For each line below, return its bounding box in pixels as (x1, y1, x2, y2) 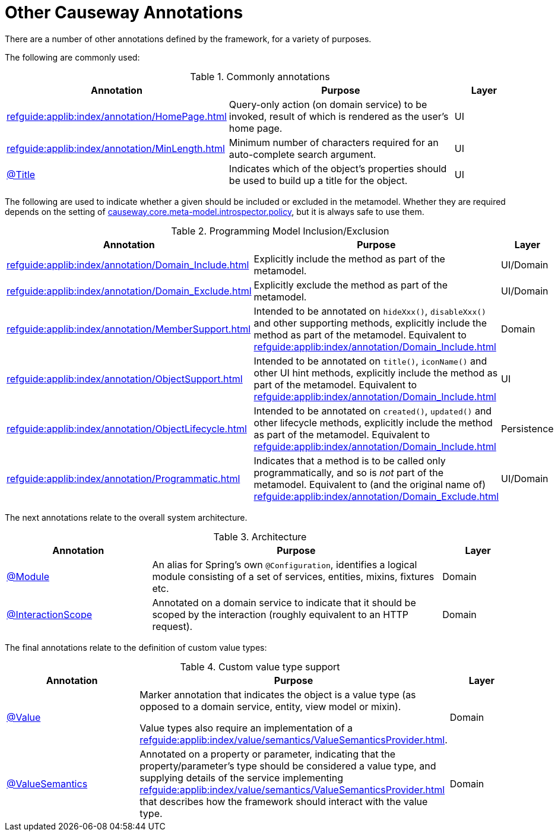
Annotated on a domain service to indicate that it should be (152, 596, 416, 609)
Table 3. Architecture (213, 530, 307, 543)
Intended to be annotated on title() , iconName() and (253, 354, 487, 367)
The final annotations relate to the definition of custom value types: (5, 642, 267, 653)
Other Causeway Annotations (5, 2, 243, 23)
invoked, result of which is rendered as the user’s (229, 110, 449, 122)
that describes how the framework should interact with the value (139, 795, 428, 807)
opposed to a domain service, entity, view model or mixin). (139, 700, 401, 712)
